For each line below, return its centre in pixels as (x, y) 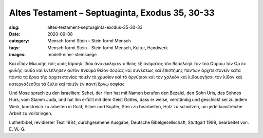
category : (19, 41)
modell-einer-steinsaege (72, 55)
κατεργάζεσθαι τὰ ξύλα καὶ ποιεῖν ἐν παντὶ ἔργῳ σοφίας (67, 84)
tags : (14, 48)
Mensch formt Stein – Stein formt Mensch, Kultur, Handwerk (108, 48)
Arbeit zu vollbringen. (31, 113)
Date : (15, 34)
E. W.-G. (17, 129)
